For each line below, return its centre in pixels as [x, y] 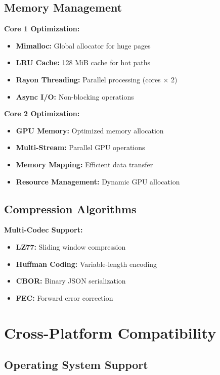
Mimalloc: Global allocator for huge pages [83, 45]
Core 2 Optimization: [42, 113]
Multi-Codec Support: [43, 230]
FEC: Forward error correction [64, 297]
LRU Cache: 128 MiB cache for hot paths [83, 62]
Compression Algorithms [70, 208]
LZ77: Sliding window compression [71, 246]
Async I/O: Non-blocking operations [75, 96]
